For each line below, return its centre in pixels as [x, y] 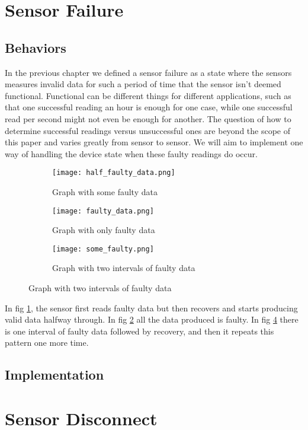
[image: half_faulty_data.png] [114, 173]
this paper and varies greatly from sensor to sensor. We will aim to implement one [154, 142]
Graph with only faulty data [104, 230]
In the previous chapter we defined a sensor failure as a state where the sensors [148, 72]
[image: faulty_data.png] [103, 211]
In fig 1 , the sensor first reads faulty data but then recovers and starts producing [151, 308]
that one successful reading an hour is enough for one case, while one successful [149, 107]
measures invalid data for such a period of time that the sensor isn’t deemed [143, 84]
